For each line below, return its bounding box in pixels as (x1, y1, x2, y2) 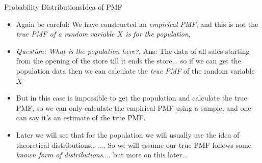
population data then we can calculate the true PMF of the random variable (16, 65, 255, 76)
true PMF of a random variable (16, 28, 115, 39)
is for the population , (125, 28, 191, 39)
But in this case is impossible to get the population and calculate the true (16, 92, 247, 103)
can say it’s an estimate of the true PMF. (16, 112, 146, 123)
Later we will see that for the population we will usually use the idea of (16, 129, 240, 140)
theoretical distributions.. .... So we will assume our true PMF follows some (16, 139, 251, 150)
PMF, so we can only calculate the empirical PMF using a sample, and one (16, 102, 251, 113)
